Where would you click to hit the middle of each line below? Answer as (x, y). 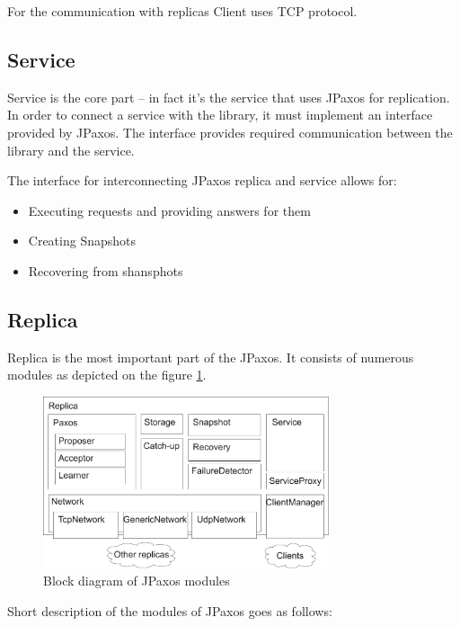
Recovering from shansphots (106, 270)
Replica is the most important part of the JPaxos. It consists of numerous (211, 357)
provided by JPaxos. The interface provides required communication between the (230, 132)
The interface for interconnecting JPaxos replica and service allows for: (202, 180)
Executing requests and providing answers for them (169, 210)
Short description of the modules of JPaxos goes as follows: (170, 610)
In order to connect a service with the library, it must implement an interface (220, 115)
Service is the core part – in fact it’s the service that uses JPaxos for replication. (229, 97)
